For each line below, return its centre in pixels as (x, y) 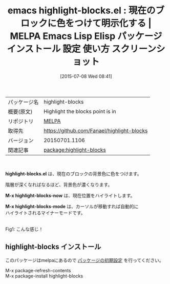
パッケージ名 (23, 102)
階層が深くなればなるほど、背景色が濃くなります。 (59, 185)
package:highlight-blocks (75, 150)
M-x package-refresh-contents (38, 270)
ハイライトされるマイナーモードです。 (45, 213)
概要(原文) (20, 112)
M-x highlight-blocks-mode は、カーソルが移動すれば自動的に (72, 206)
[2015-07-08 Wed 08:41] (86, 76)
